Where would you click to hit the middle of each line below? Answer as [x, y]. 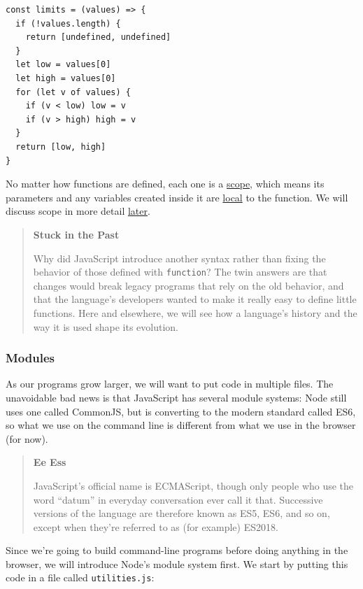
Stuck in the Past [76, 234]
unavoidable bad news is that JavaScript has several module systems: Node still [176, 397]
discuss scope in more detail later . [78, 211]
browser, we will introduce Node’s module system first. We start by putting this [177, 563]
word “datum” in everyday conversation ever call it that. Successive [178, 499]
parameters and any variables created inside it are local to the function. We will [177, 197]
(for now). [27, 438]
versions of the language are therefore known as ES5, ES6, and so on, [181, 513]
